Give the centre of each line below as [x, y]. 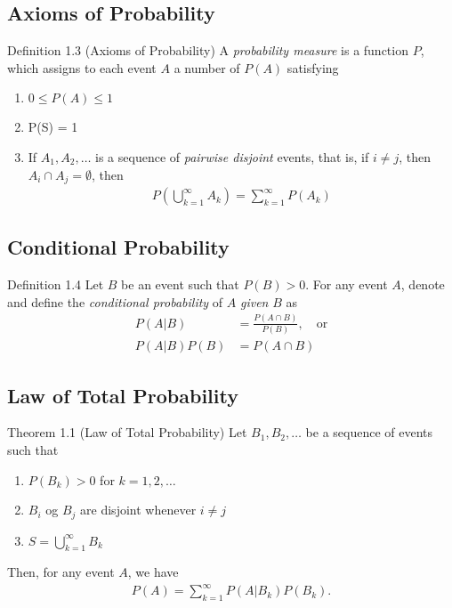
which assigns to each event [82, 67]
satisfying [313, 67]
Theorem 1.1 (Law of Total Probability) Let [127, 432]
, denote [423, 284]
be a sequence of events [369, 432]
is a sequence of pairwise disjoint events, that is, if [232, 156]
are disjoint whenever [138, 510]
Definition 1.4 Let [56, 284]
